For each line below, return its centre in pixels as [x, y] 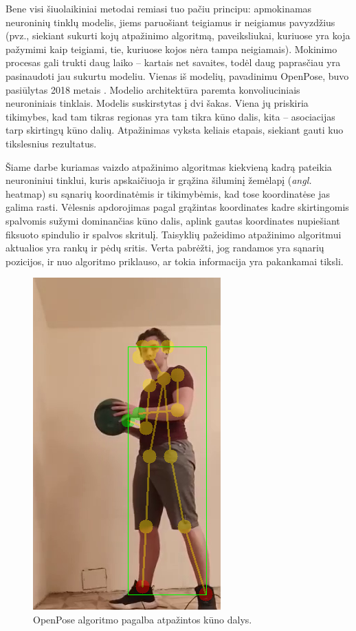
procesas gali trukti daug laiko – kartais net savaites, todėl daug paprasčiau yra [173, 62]
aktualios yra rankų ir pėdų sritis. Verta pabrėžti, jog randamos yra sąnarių [165, 248]
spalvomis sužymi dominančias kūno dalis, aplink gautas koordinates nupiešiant [173, 220]
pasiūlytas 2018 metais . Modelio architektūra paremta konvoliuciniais [153, 89]
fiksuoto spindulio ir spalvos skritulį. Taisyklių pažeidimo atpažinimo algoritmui [174, 234]
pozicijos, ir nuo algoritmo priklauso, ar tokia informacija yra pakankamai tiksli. [175, 261]
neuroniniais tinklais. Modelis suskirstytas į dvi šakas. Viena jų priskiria [157, 103]
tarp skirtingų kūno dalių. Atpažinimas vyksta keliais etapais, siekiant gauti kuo [175, 130]
